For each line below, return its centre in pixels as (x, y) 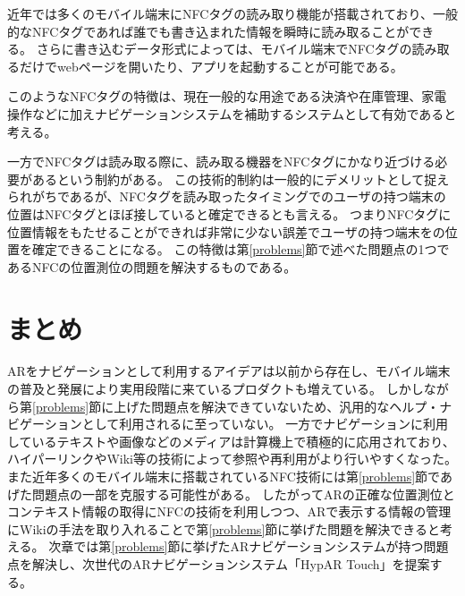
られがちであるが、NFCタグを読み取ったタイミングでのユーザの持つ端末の (227, 196)
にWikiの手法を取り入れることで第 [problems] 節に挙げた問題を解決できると (224, 528)
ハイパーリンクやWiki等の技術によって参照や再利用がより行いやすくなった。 (232, 459)
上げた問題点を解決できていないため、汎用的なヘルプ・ (277, 406)
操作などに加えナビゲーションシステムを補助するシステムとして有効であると (232, 113)
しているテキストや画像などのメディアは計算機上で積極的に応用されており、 (231, 441)
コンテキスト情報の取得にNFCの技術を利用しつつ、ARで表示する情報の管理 (229, 511)
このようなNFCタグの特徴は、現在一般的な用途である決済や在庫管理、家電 (227, 96)
